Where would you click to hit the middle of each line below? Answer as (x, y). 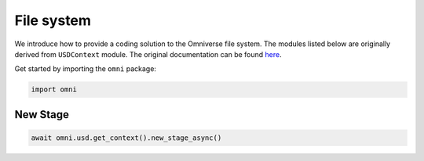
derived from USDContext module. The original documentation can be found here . (148, 54)
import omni (54, 89)
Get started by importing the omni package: (86, 69)
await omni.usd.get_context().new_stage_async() (126, 138)
